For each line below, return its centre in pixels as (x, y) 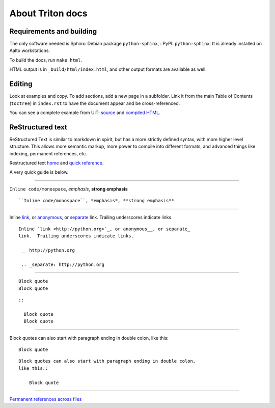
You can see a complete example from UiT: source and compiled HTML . (85, 113)
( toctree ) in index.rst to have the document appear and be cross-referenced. (95, 103)
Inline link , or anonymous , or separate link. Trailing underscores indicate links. (91, 217)
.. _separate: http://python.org (63, 264)
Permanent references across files (46, 399)
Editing (21, 84)
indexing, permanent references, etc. (48, 153)
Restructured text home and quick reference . (57, 163)
